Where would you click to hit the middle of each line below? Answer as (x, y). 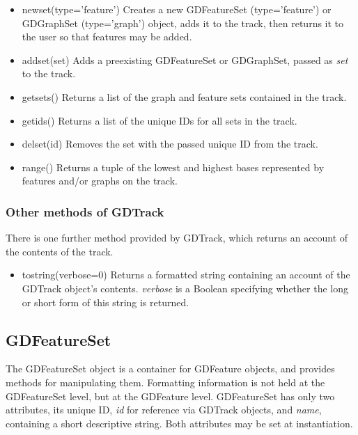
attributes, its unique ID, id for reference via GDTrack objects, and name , (164, 410)
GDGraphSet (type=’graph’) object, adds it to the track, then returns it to (183, 23)
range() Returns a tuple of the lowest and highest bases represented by (173, 167)
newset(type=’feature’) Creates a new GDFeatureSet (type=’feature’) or (177, 9)
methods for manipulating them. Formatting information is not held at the (165, 382)
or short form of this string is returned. (106, 302)
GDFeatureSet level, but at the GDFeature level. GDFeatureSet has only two (170, 396)
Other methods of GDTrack (85, 211)
